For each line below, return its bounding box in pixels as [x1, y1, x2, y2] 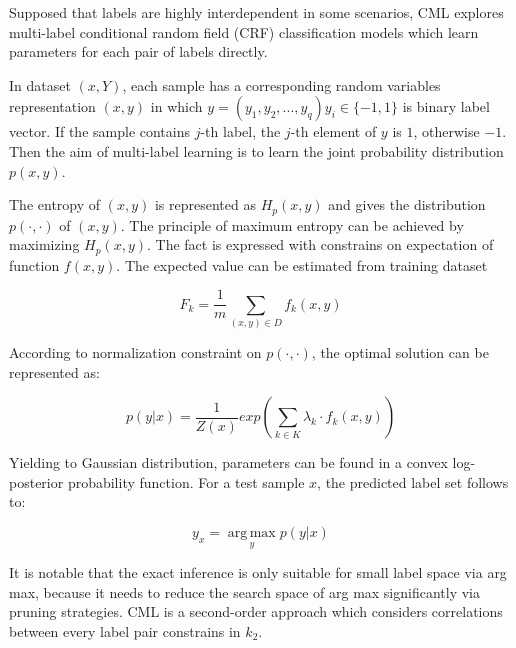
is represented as [154, 194, 256, 215]
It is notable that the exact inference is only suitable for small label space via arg [9, 562, 507, 583]
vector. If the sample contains [9, 121, 191, 142]
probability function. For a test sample [67, 471, 305, 492]
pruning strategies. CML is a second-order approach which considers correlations [9, 601, 503, 622]
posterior [9, 471, 64, 492]
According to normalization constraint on [9, 342, 262, 363]
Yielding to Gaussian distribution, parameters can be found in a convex [9, 452, 448, 473]
